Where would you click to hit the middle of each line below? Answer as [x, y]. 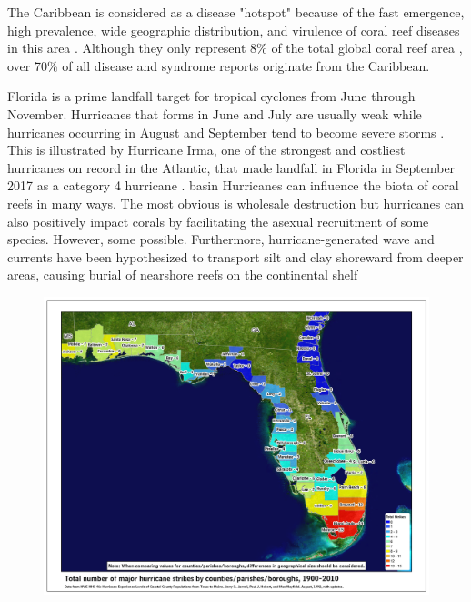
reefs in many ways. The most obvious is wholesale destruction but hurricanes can [236, 203]
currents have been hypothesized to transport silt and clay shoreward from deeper [235, 256]
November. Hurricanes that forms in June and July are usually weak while [215, 113]
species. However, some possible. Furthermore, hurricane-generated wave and [221, 239]
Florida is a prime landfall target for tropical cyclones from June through [211, 96]
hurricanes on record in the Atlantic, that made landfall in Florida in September [231, 167]
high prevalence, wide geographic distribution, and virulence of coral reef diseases [234, 30]
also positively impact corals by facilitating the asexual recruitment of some [218, 221]
